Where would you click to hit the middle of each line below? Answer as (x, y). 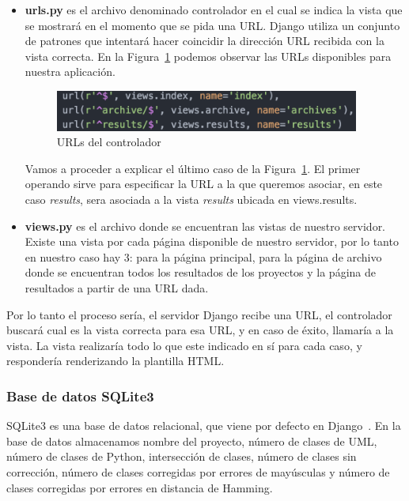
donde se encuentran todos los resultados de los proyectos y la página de (200, 272)
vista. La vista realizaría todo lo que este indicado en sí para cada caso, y (184, 345)
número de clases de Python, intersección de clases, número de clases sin (182, 456)
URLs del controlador (109, 142)
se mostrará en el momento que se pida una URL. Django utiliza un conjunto (212, 25)
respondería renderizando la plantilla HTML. (116, 361)
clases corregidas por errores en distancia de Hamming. (140, 487)
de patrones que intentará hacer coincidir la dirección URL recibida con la (204, 41)
